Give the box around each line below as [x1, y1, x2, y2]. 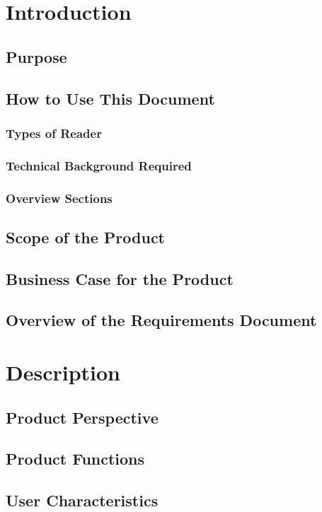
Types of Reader [6, 124, 102, 141]
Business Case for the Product [6, 267, 234, 289]
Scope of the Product [6, 226, 165, 248]
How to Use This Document [6, 87, 215, 109]
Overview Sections [6, 189, 113, 206]
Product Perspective [6, 406, 159, 428]
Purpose [6, 45, 67, 67]
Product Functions [6, 448, 145, 470]
